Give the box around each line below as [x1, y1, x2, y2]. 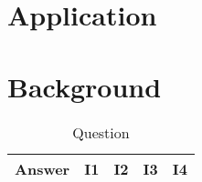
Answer [15, 157, 70, 179]
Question [72, 121, 130, 143]
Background [7, 67, 162, 105]
